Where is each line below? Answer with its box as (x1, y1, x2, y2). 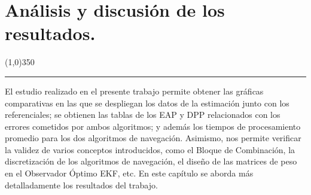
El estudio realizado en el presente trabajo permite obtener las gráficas (5, 84, 264, 97)
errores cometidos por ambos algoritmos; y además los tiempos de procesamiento (5, 120, 301, 132)
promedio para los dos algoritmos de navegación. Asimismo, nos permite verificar (5, 132, 301, 144)
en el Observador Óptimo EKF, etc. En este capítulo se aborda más (5, 167, 254, 179)
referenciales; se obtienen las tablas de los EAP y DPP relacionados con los (5, 108, 280, 121)
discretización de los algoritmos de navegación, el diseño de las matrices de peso (5, 155, 297, 167)
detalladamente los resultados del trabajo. (5, 178, 158, 191)
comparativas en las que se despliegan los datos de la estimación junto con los (5, 96, 289, 109)
